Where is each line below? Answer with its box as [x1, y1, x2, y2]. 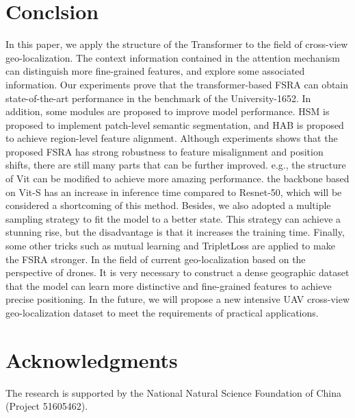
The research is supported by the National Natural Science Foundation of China [5, 385, 342, 399]
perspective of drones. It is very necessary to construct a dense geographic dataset [5, 265, 350, 280]
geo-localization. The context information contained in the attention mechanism [5, 50, 340, 64]
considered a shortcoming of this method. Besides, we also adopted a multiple [5, 198, 331, 212]
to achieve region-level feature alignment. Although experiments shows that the [5, 131, 338, 145]
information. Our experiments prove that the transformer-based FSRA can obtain [5, 77, 349, 91]
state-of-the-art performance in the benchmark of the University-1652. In [5, 90, 311, 105]
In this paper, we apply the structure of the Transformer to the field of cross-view [5, 37, 348, 51]
